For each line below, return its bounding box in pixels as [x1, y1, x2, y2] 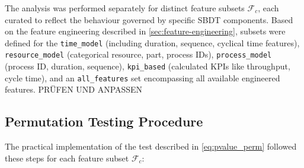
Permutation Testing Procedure [5, 112, 203, 131]
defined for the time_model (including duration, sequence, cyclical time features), [5, 36, 300, 49]
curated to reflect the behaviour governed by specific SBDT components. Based [5, 13, 293, 26]
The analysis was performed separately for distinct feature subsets [5, 2, 245, 14]
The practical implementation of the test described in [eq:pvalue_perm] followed [5, 140, 297, 153]
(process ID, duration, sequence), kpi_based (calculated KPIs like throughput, [5, 60, 290, 72]
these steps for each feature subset [5, 151, 129, 164]
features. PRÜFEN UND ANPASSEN [5, 83, 143, 96]
